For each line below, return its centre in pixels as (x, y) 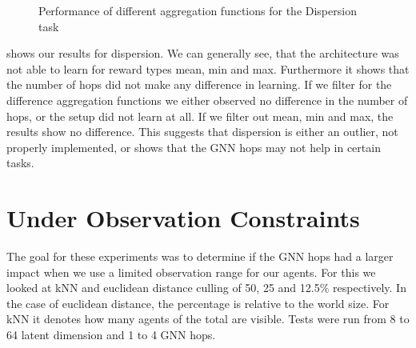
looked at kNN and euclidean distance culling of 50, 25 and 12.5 (163, 288)
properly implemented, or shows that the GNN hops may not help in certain (194, 147)
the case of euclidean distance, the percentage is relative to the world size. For (198, 303)
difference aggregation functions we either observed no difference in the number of (207, 100)
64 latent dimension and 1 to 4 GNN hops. (111, 335)
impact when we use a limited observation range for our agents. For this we (191, 272)
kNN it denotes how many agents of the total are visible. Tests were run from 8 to (208, 319)
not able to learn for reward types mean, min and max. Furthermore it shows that (208, 68)
